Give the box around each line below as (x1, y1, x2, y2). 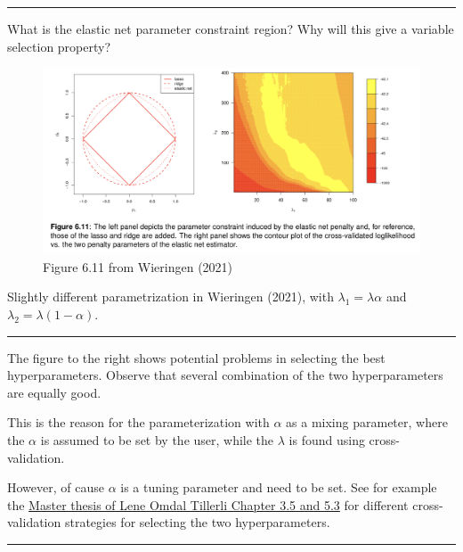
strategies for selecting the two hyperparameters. (64, 513, 330, 531)
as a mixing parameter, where (286, 413, 448, 432)
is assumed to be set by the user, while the (40, 431, 274, 449)
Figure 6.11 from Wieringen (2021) (43, 257, 233, 276)
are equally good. (7, 383, 102, 401)
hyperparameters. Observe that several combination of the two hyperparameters (7, 366, 443, 384)
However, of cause (7, 478, 104, 497)
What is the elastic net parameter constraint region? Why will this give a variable (7, 20, 454, 37)
